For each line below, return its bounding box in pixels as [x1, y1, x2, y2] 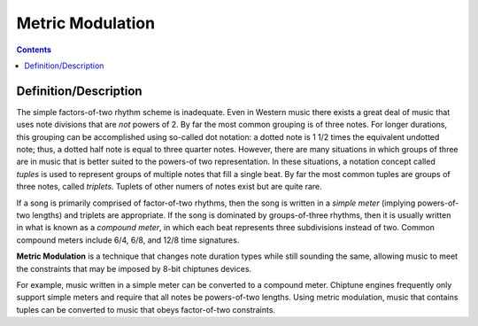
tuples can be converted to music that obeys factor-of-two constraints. [16, 304, 276, 314]
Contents [16, 44, 52, 55]
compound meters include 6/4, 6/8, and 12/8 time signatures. [16, 235, 240, 245]
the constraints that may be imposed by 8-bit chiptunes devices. [16, 263, 252, 274]
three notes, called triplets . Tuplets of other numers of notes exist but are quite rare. [16, 182, 322, 192]
